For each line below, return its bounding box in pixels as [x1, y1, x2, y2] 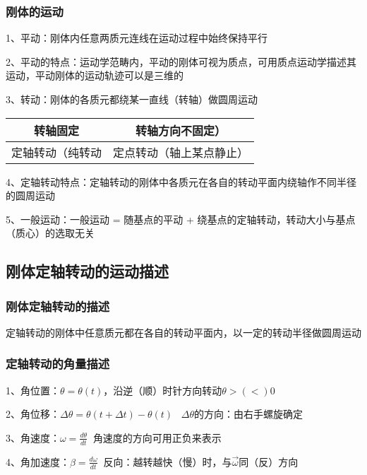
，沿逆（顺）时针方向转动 [103, 382, 222, 397]
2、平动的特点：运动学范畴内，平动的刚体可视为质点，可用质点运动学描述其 [6, 54, 356, 69]
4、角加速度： [6, 454, 70, 469]
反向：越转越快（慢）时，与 [103, 454, 232, 469]
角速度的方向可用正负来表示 [92, 430, 222, 445]
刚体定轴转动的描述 [6, 297, 110, 315]
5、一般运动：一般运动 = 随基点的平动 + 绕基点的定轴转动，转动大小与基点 [6, 211, 356, 226]
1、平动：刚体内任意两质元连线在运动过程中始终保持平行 [6, 30, 267, 45]
